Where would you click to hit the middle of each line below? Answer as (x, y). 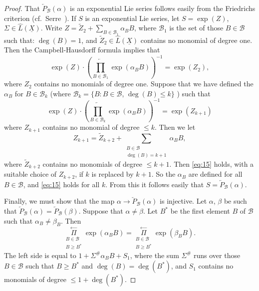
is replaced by (113, 174)
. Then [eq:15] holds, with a (212, 163)
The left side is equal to (40, 255)
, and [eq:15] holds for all (61, 184)
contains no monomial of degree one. (196, 40)
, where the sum (154, 255)
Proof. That (22, 8)
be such (235, 201)
